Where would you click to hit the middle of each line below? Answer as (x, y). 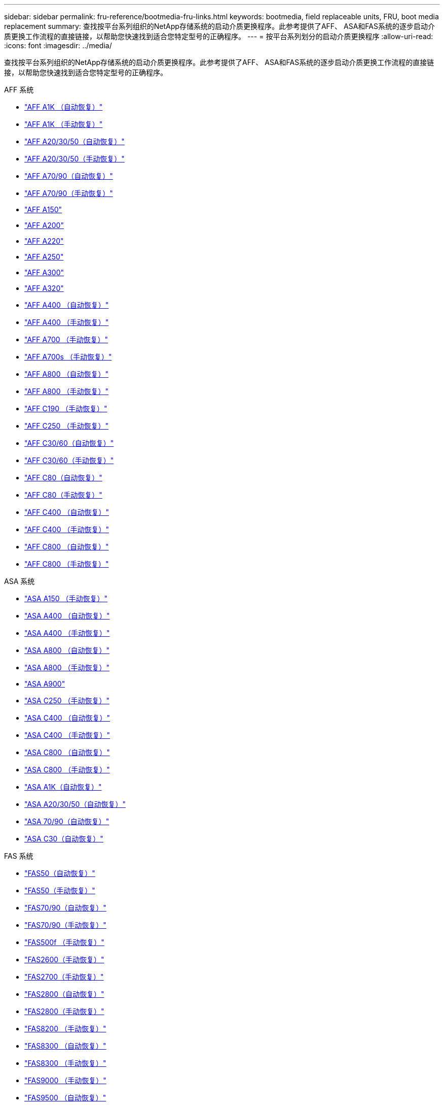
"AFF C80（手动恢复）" (63, 495)
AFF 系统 (19, 90)
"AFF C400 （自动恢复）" (67, 512)
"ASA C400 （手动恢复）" (67, 735)
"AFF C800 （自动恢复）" (67, 547)
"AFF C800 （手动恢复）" (67, 564)
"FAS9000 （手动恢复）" (65, 1080)
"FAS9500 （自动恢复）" (65, 1098)
